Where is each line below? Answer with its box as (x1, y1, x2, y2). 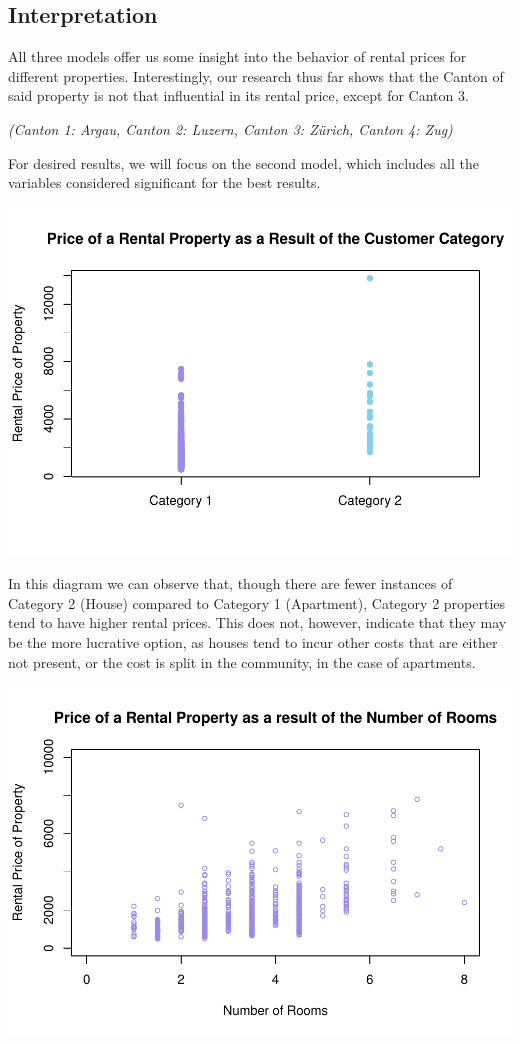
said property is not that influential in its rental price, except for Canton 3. (8, 85, 469, 106)
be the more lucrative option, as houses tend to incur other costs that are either (8, 632, 498, 653)
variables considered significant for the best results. (8, 172, 321, 193)
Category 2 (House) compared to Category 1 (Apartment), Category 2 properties (8, 592, 506, 613)
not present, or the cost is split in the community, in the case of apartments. (8, 651, 476, 672)
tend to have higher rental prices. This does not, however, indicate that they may (8, 612, 507, 633)
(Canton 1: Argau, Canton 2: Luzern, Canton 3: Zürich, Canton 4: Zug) (8, 118, 453, 139)
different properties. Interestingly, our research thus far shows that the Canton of (8, 65, 504, 86)
